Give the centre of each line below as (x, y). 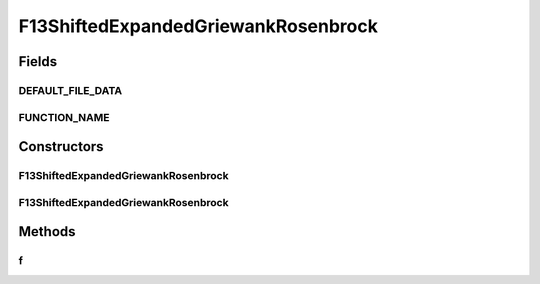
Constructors (61, 146)
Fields (38, 61)
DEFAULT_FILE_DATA (70, 90)
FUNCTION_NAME (64, 117)
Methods (47, 231)
